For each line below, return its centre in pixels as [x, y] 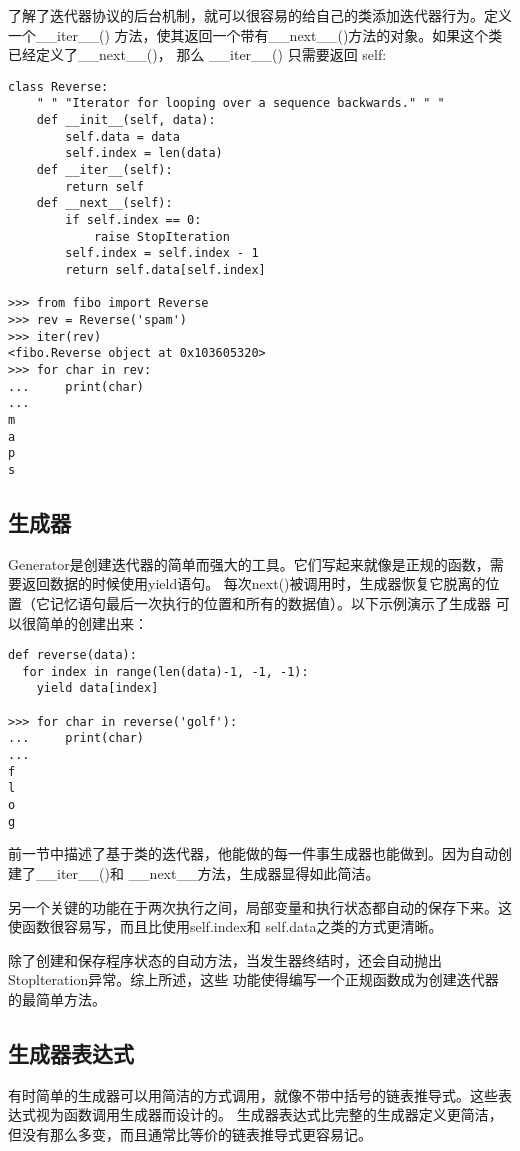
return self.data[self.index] [165, 270]
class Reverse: [58, 86]
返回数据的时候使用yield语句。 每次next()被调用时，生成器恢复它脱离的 [253, 583]
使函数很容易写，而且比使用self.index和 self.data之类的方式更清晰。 [225, 926]
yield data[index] [97, 688]
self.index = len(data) [144, 153]
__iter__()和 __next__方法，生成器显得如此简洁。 [207, 872]
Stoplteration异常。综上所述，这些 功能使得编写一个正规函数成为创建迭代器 [253, 979]
